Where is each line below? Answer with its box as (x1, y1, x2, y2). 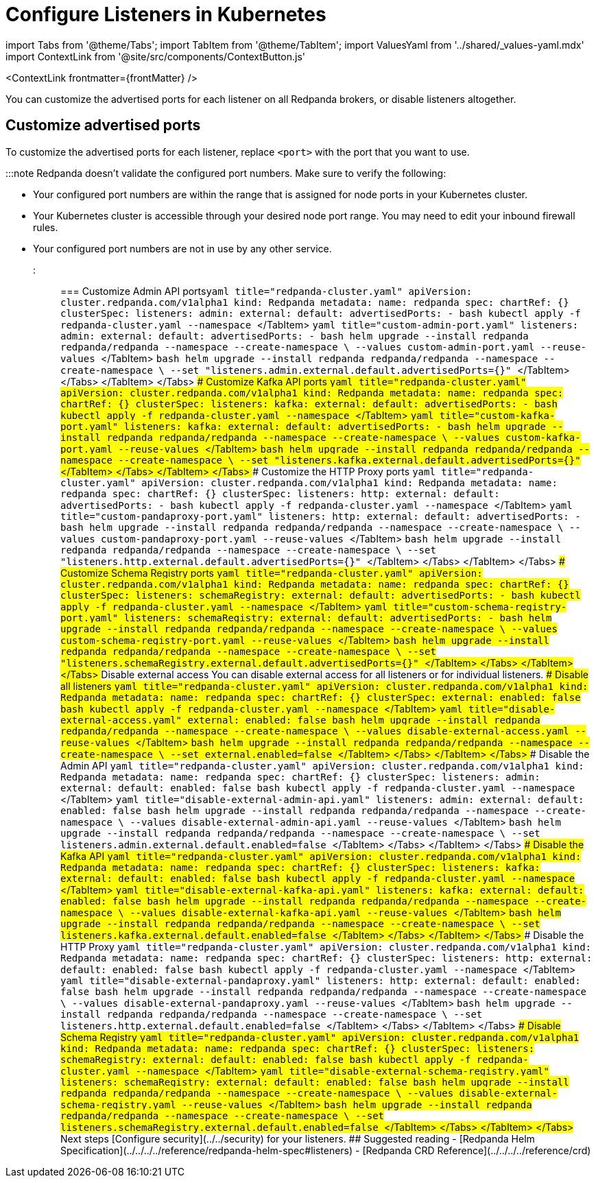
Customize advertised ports (5, 117, 201, 134)
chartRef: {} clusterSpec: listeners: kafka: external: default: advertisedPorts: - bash (60, 398, 558, 409)
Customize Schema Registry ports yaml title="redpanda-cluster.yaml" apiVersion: (60, 566, 483, 579)
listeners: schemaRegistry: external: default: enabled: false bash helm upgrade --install (60, 1076, 569, 1088)
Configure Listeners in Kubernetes (5, 3, 326, 26)
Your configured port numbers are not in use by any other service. (33, 242, 332, 254)
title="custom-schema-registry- (393, 601, 567, 612)
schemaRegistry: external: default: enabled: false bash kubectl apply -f (60, 1053, 471, 1065)
